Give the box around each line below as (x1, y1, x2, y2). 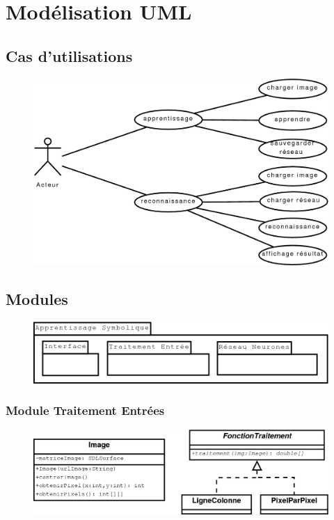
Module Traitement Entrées (6, 402, 165, 419)
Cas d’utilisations (6, 45, 133, 66)
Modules (6, 288, 68, 310)
